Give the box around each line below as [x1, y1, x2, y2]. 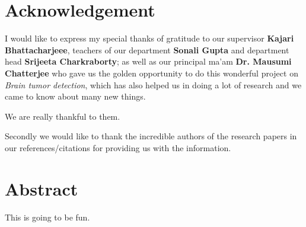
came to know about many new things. [5, 90, 146, 103]
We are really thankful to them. [5, 110, 120, 122]
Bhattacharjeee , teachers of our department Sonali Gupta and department [5, 43, 289, 56]
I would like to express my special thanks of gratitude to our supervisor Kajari [5, 32, 294, 44]
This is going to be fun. [5, 210, 90, 223]
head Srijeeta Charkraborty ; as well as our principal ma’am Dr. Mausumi [5, 55, 292, 68]
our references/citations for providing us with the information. [5, 141, 231, 154]
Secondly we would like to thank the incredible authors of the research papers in [5, 130, 297, 142]
